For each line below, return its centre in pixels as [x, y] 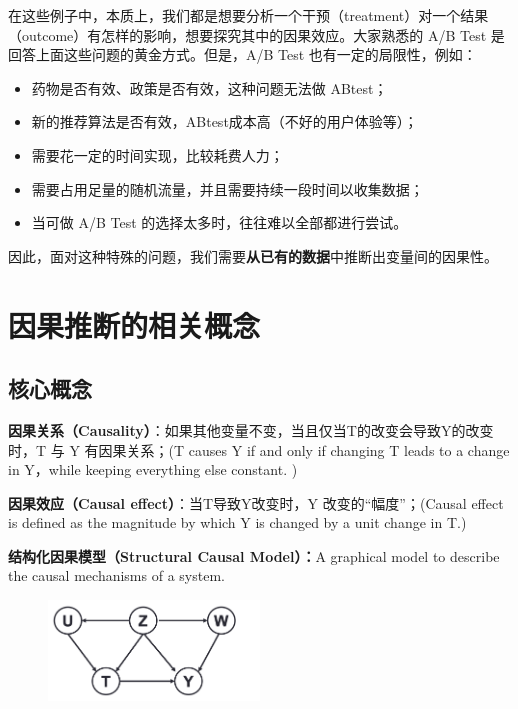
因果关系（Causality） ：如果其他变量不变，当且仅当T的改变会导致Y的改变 [251, 429]
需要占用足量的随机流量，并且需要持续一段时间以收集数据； [227, 188]
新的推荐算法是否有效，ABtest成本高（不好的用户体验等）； [224, 121]
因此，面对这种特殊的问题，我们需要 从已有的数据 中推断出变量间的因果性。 [253, 255]
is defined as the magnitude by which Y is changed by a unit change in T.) [237, 522]
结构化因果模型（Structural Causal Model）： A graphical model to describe [254, 555]
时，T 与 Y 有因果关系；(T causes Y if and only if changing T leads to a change [259, 449]
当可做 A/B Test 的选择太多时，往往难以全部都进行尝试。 [219, 222]
